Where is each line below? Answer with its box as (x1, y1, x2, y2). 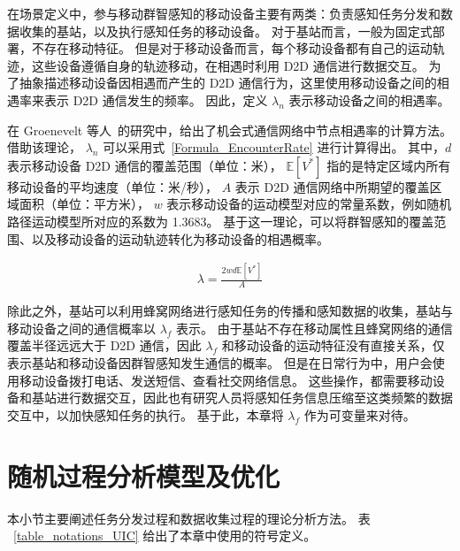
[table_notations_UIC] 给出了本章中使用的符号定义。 (13, 526, 317, 545)
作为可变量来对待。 (303, 405, 416, 424)
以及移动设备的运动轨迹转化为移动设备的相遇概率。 (31, 229, 329, 248)
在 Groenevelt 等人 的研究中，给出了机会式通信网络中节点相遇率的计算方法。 (7, 120, 452, 139)
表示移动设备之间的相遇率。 (288, 90, 450, 109)
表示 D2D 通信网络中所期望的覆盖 (234, 177, 430, 195)
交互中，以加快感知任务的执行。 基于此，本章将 (7, 405, 284, 424)
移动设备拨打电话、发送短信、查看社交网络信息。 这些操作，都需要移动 (19, 371, 433, 389)
